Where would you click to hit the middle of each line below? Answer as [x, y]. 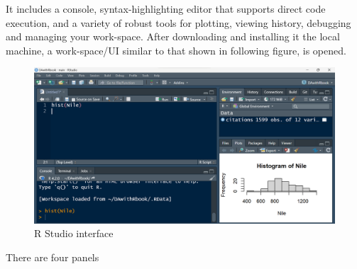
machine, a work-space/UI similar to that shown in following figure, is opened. [176, 50]
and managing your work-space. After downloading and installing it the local [173, 36]
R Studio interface [74, 233]
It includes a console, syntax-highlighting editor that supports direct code [166, 8]
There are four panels [53, 257]
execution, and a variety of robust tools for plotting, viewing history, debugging [178, 22]
